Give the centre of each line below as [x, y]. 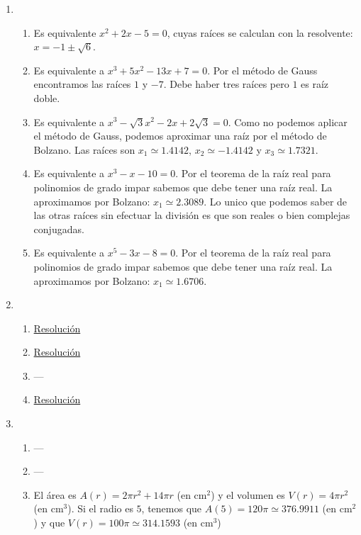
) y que [49, 523]
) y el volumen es [248, 494]
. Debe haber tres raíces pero [226, 84]
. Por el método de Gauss [262, 70]
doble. [47, 97]
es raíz [315, 84]
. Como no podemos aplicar [288, 122]
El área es [55, 494]
